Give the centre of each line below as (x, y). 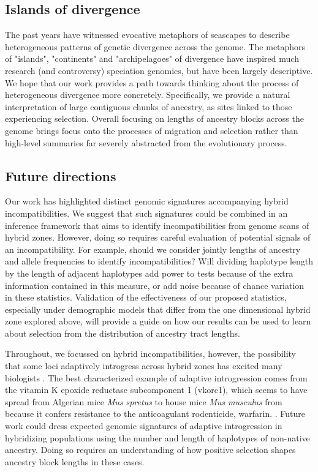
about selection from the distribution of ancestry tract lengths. (123, 333)
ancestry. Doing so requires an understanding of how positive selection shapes (150, 450)
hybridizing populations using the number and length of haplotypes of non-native (157, 437)
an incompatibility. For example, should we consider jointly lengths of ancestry (153, 249)
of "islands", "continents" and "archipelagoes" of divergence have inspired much (152, 58)
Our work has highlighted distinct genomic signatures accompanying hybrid (147, 201)
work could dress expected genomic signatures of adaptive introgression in (144, 426)
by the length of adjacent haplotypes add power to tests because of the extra (149, 273)
